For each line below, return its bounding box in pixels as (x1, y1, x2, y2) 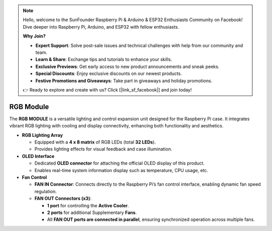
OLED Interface (22, 153, 55, 159)
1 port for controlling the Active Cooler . (47, 202, 129, 208)
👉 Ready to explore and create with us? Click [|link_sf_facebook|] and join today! (23, 87, 192, 93)
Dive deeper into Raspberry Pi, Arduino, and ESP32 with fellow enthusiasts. (23, 24, 179, 30)
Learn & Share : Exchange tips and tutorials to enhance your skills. (35, 56, 172, 62)
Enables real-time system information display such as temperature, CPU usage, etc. (34, 167, 209, 173)
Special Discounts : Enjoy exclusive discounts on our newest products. (35, 70, 182, 76)
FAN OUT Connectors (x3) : (34, 195, 92, 201)
